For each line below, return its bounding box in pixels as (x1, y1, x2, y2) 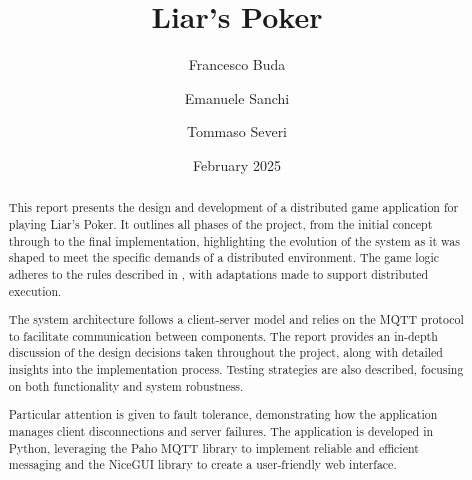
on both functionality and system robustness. (8, 377, 244, 394)
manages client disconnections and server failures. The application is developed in (8, 422, 434, 439)
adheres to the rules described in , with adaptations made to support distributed (8, 265, 429, 282)
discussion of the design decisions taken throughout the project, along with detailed (8, 344, 443, 361)
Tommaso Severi (186, 121, 288, 142)
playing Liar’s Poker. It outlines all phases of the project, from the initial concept (8, 215, 433, 232)
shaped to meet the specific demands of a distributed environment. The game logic (8, 249, 440, 266)
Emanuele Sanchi (184, 87, 290, 108)
